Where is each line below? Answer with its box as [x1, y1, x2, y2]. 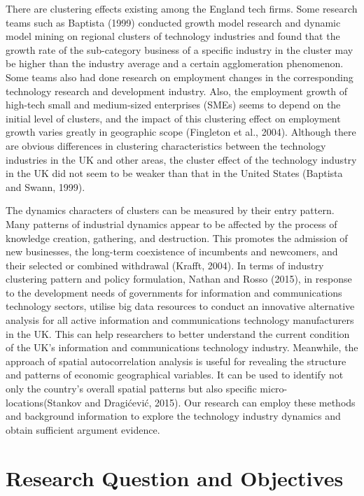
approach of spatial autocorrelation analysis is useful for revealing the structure [6, 353, 346, 368]
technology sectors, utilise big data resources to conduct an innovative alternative [6, 299, 355, 313]
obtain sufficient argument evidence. [6, 422, 160, 437]
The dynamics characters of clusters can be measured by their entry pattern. [6, 203, 335, 218]
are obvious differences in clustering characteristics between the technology [6, 138, 326, 153]
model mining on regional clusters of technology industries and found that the [6, 29, 340, 43]
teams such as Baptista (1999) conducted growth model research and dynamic [6, 15, 341, 29]
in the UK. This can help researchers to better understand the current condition [6, 326, 350, 341]
